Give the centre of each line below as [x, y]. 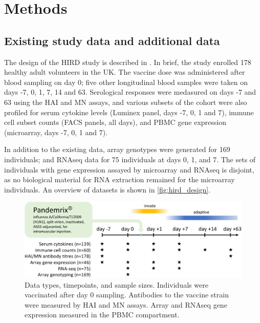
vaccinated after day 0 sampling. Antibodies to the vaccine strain [127, 295]
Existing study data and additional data [112, 40]
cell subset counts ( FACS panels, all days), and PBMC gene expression [115, 122]
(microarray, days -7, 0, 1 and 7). [56, 132]
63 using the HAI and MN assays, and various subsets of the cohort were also [126, 102]
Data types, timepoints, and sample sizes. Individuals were [116, 284]
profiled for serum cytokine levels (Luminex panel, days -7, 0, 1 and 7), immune [129, 112]
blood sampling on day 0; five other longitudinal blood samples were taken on [126, 82]
